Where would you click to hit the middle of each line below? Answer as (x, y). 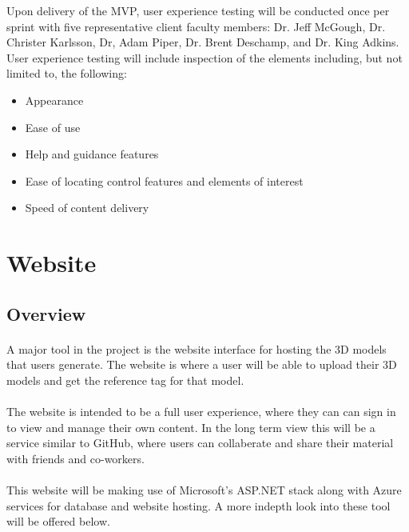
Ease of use (53, 127)
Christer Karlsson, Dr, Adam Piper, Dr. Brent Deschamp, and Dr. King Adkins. (203, 42)
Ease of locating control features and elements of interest (164, 180)
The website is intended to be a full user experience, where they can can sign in (201, 412)
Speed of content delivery (87, 208)
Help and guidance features (92, 154)
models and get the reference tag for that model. (125, 380)
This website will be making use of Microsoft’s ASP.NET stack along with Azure (204, 490)
